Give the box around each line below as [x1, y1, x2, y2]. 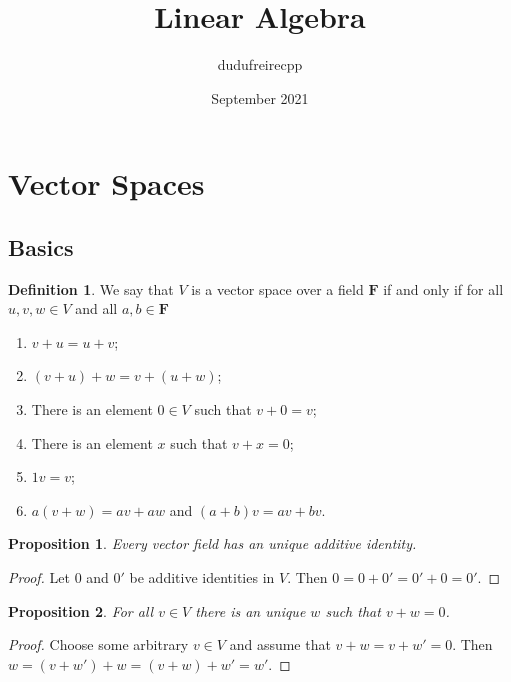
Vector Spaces [8, 163, 205, 204]
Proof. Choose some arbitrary [8, 634, 189, 655]
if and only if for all [383, 278, 504, 299]
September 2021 [211, 87, 309, 108]
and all [75, 298, 118, 319]
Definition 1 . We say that [8, 278, 174, 299]
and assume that [229, 634, 331, 655]
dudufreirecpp [217, 54, 303, 75]
